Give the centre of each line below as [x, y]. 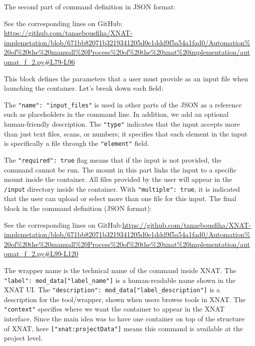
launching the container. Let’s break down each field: [84, 88]
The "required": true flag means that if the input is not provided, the [113, 159]
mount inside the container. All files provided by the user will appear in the [118, 179]
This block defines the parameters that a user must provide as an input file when [126, 78]
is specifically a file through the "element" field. [77, 143]
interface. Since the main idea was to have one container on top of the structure [124, 319]
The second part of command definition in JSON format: [90, 6]
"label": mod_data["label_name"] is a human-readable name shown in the [120, 280]
